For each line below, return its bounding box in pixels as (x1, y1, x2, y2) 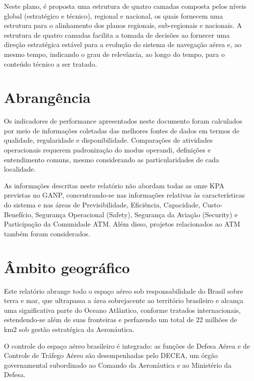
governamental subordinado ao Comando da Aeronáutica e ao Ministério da (4, 359, 231, 370)
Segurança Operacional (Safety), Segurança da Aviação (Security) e (35, 209, 238, 219)
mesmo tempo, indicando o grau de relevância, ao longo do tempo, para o (4, 49, 225, 59)
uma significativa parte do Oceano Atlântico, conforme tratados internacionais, (4, 305, 241, 315)
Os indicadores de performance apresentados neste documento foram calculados (4, 116, 242, 126)
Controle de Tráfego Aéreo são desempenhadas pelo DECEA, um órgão (4, 350, 218, 360)
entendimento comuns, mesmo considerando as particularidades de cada (4, 154, 219, 164)
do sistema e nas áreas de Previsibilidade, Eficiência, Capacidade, (4, 200, 201, 210)
